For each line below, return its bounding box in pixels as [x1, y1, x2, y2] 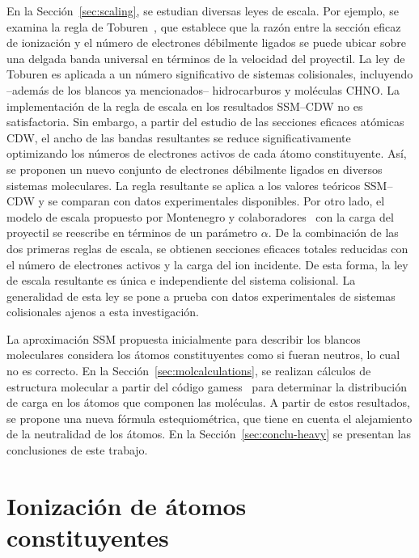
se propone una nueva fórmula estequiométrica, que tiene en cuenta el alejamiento [6, 409, 413, 426]
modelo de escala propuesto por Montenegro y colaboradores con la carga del [6, 208, 394, 225]
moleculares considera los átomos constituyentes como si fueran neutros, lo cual [6, 346, 400, 363]
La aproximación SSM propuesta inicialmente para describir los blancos [6, 330, 361, 347]
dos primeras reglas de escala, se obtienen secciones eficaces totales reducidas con [6, 239, 408, 256]
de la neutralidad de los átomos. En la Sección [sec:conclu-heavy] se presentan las [6, 425, 412, 442]
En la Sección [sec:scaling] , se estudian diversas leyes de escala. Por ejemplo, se [6, 2, 399, 19]
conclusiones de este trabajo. [6, 442, 148, 459]
